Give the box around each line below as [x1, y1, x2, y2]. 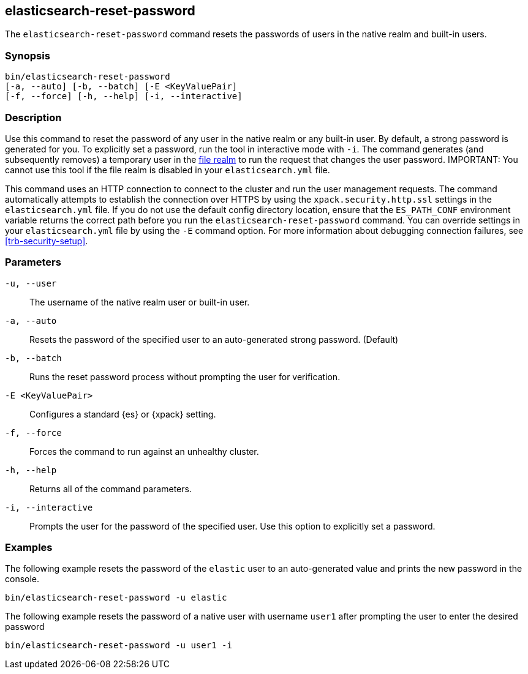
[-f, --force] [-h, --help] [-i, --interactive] [5, 91, 243, 102]
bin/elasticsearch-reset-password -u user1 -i [5, 640, 232, 651]
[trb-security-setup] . [5, 235, 88, 246]
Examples [5, 541, 53, 554]
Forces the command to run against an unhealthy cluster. [29, 446, 259, 457]
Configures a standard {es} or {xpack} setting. [29, 408, 216, 419]
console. [5, 574, 40, 585]
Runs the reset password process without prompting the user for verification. [29, 371, 341, 382]
